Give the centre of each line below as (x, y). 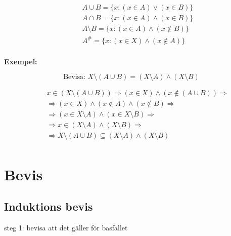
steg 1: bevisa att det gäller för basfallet (66, 228)
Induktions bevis (49, 206)
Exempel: (21, 61)
